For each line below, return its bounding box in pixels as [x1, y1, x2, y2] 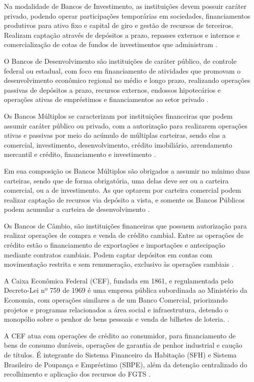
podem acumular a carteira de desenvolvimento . [4, 204, 150, 214]
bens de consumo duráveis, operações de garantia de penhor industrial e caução [4, 340, 242, 350]
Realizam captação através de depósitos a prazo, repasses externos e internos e [4, 29, 240, 40]
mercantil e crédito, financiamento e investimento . [4, 149, 156, 159]
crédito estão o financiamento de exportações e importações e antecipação [4, 240, 226, 250]
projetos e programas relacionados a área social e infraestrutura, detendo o [4, 304, 229, 314]
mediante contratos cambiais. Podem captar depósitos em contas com [4, 249, 212, 259]
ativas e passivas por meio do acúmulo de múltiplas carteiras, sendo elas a [4, 130, 226, 140]
